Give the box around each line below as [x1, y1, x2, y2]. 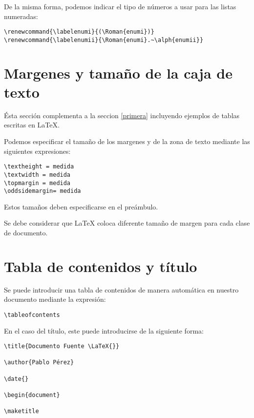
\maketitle [4, 408, 39, 415]
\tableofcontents [4, 311, 60, 318]
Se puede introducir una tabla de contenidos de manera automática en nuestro [4, 284, 239, 294]
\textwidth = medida [4, 171, 71, 178]
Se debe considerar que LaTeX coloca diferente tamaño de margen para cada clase [4, 218, 250, 228]
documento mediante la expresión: [4, 294, 106, 304]
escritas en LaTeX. [4, 120, 60, 130]
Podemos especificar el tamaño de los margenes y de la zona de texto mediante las [4, 136, 250, 146]
